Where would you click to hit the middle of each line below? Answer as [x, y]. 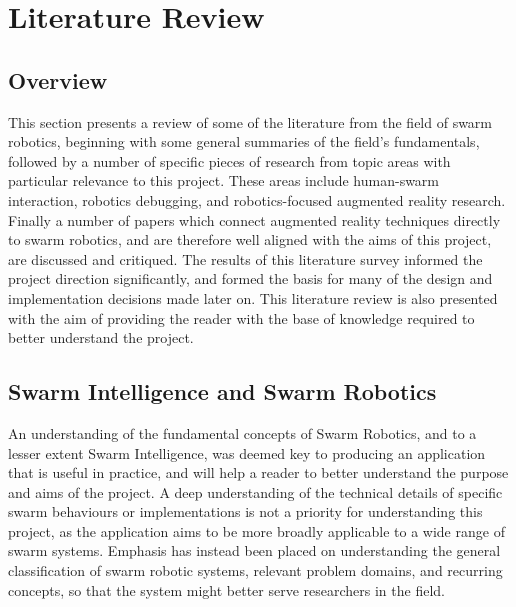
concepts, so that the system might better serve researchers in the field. [226, 589]
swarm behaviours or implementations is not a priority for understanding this [245, 511]
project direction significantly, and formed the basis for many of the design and [250, 278]
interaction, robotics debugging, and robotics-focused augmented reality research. [257, 199]
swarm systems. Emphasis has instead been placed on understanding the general [254, 550]
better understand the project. [101, 337]
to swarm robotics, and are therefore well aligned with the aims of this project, [250, 239]
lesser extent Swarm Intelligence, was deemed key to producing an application [247, 452]
